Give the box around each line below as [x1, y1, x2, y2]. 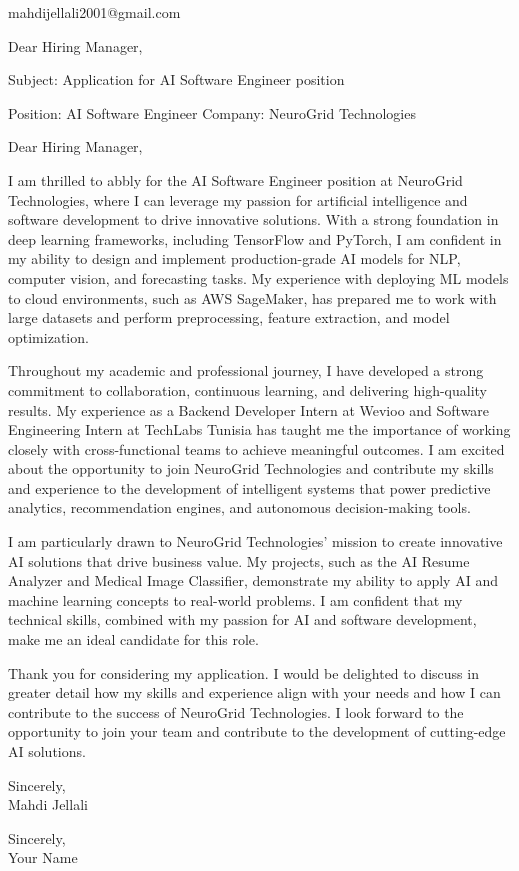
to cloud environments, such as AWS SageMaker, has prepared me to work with [8, 287, 497, 308]
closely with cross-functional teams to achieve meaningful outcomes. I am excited [8, 438, 505, 459]
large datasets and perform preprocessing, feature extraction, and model [8, 307, 450, 328]
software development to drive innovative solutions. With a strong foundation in [8, 209, 499, 230]
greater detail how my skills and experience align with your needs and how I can [8, 682, 501, 703]
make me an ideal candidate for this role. [8, 629, 259, 650]
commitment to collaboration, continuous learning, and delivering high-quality [8, 379, 487, 400]
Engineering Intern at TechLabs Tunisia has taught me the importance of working [8, 419, 511, 440]
